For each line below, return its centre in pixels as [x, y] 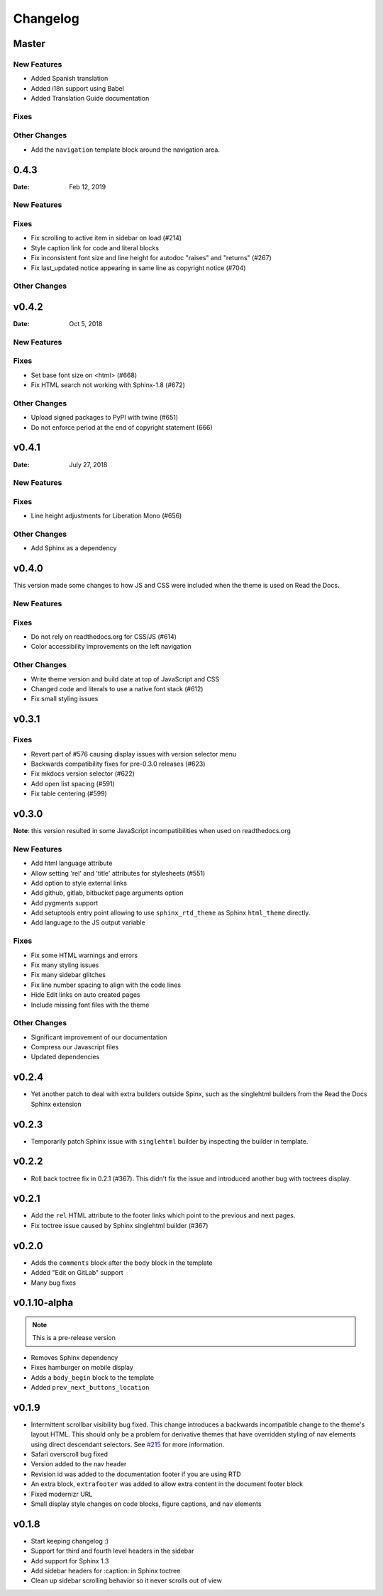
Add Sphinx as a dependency [74, 548]
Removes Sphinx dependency [74, 1357]
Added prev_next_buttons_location [90, 1387]
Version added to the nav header [79, 1464]
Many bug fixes [54, 1283]
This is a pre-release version [74, 1338]
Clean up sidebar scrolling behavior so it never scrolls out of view [127, 1580]
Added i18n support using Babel [77, 88]
